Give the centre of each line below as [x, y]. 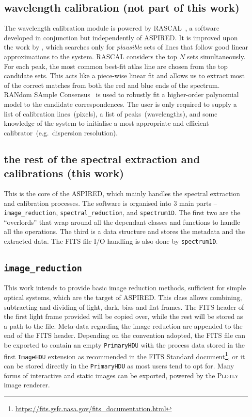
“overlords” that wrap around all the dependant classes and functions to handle [122, 222]
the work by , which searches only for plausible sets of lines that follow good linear [126, 47]
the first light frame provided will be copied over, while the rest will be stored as [124, 316]
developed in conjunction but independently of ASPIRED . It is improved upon [121, 37]
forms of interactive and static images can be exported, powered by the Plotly [121, 375]
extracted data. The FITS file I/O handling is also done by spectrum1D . [111, 241]
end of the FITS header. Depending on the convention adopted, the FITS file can [125, 335]
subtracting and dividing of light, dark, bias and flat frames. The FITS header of [124, 307]
